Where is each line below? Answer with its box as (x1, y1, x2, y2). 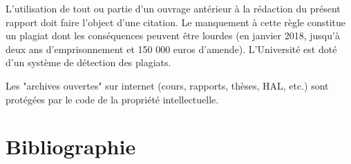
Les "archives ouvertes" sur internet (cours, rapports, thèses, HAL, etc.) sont (6, 78, 329, 92)
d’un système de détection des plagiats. (6, 55, 171, 70)
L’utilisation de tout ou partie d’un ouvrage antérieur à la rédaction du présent (6, 1, 341, 15)
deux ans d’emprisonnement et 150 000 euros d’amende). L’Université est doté (6, 41, 337, 56)
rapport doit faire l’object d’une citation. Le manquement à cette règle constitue (6, 14, 345, 29)
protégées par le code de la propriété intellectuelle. (6, 92, 219, 106)
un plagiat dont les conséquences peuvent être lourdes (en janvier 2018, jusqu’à (6, 28, 340, 43)
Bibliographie (6, 132, 136, 161)
